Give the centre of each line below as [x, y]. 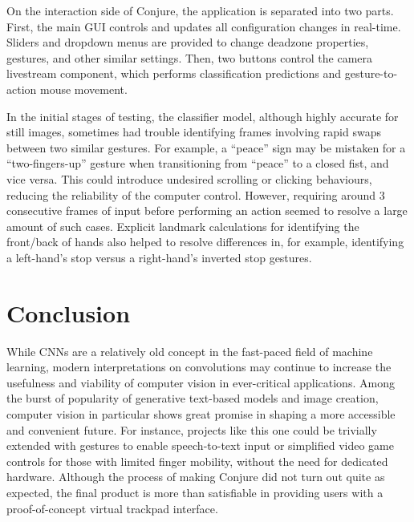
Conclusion [69, 312]
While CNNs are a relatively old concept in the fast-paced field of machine [190, 351]
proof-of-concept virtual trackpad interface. [112, 508]
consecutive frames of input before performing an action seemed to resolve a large [207, 210]
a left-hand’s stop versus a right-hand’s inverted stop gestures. [159, 257]
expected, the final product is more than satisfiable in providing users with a [195, 492]
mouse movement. [83, 89]
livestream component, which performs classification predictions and [174, 73]
